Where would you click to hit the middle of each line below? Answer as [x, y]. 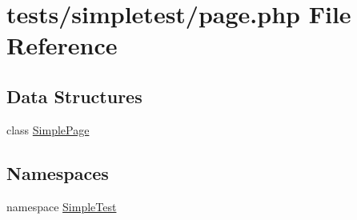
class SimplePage [48, 129]
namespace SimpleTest [62, 206]
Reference [62, 45]
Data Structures [74, 96]
